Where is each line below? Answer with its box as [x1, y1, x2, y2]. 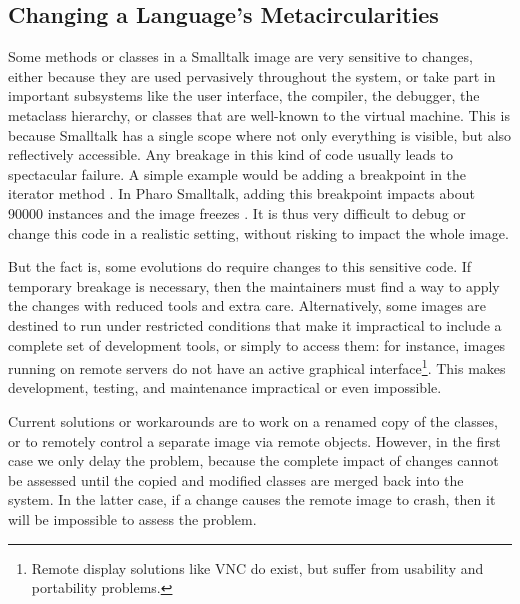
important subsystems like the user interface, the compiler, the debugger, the [8, 85, 480, 106]
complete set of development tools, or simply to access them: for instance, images [8, 334, 506, 355]
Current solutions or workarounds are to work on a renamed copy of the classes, [8, 410, 498, 431]
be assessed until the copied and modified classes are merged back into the [8, 469, 464, 490]
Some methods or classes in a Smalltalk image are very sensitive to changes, [8, 46, 473, 67]
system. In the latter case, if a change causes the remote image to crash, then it [8, 489, 496, 510]
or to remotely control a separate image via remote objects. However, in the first [8, 430, 501, 451]
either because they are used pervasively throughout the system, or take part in [8, 65, 496, 86]
